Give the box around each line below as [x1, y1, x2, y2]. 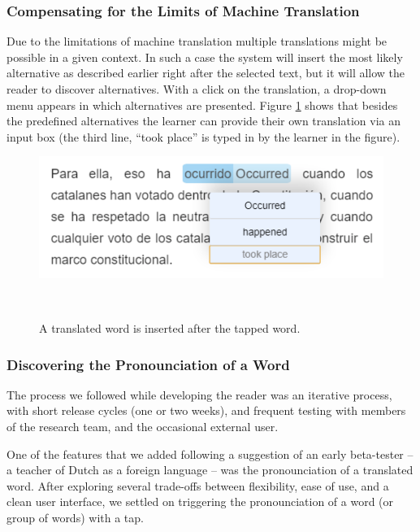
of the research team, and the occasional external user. [6, 418, 279, 435]
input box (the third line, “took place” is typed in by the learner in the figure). [6, 128, 401, 145]
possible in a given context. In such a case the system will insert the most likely [6, 48, 403, 65]
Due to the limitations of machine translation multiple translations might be [6, 33, 388, 50]
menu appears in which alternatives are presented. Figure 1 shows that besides [6, 96, 398, 113]
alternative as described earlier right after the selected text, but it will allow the [6, 64, 405, 81]
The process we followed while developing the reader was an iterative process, [6, 386, 392, 403]
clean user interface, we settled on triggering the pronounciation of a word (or [6, 493, 394, 510]
